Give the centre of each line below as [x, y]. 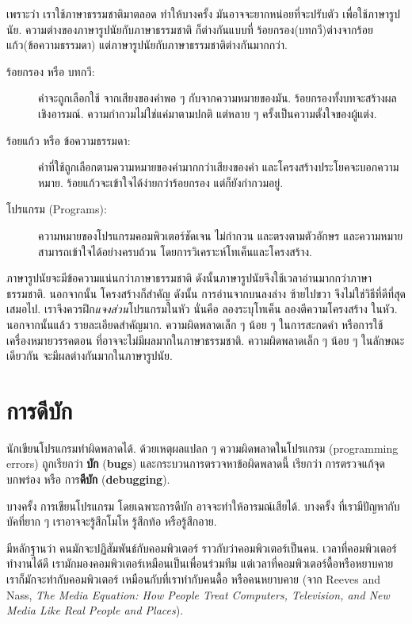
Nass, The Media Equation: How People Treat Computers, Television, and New [198, 594]
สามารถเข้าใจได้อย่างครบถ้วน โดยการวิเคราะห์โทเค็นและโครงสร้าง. [175, 251]
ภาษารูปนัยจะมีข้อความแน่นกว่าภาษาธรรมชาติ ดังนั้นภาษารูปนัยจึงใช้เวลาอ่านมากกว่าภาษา [189, 278]
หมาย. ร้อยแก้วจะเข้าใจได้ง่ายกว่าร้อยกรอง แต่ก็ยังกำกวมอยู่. [161, 182]
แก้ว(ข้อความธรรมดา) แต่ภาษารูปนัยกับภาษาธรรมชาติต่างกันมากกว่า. [147, 45]
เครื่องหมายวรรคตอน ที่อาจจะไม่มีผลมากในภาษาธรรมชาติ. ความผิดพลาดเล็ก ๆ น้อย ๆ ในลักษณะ [206, 340]
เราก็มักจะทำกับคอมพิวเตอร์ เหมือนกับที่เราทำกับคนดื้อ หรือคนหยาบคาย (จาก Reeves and [194, 578]
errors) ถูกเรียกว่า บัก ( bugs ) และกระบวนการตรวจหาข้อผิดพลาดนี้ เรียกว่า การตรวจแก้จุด [196, 463]
